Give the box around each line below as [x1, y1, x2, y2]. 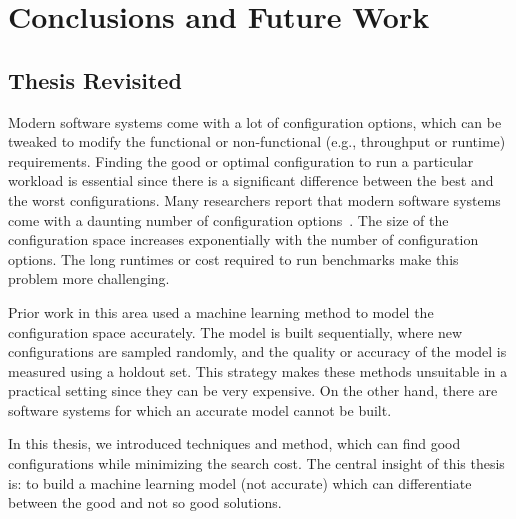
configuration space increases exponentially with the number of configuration [8, 229, 479, 250]
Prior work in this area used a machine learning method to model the [8, 301, 434, 322]
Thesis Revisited [8, 64, 182, 95]
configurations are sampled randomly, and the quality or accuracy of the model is [8, 341, 507, 362]
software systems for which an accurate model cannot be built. [8, 399, 392, 420]
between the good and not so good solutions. [8, 492, 282, 513]
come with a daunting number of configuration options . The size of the [8, 209, 449, 230]
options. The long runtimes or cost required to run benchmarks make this [8, 248, 459, 269]
